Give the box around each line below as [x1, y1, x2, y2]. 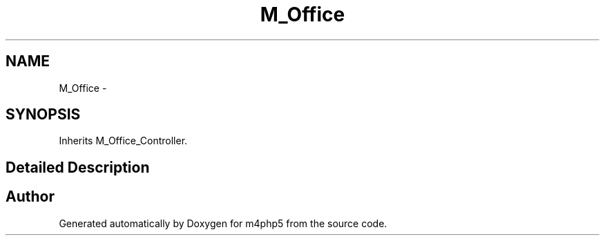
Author [6, 188, 55, 206]
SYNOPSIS [6, 106, 81, 124]
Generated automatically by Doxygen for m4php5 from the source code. [59, 217, 387, 229]
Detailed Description [6, 158, 150, 176]
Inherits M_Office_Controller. [59, 135, 188, 147]
